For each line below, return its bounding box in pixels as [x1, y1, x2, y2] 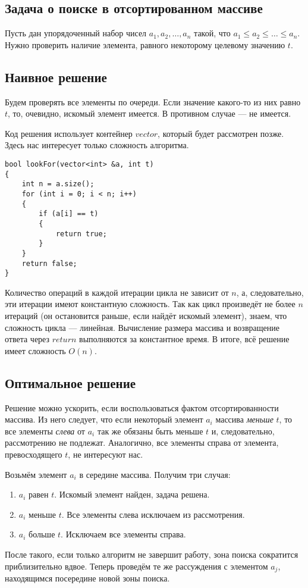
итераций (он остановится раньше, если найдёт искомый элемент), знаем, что [5, 309, 287, 322]
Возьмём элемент [5, 468, 67, 480]
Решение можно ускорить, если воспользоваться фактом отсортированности [5, 401, 279, 414]
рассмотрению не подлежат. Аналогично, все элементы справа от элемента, [5, 436, 279, 449]
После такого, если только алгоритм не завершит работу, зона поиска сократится [5, 548, 298, 560]
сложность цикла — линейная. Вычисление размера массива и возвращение [5, 321, 279, 333]
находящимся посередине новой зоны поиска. [5, 572, 170, 584]
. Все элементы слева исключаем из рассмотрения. [61, 508, 245, 520]
